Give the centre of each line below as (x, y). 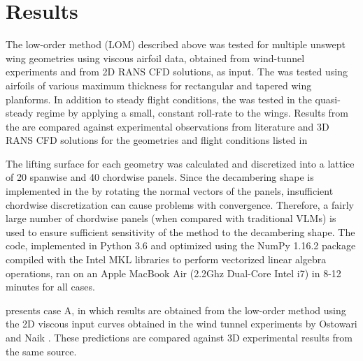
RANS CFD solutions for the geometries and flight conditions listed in (157, 140)
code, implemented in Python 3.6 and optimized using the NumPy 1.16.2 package (181, 245)
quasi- (328, 99)
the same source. (41, 351)
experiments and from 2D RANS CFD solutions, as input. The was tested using (177, 72)
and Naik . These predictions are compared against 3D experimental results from (179, 337)
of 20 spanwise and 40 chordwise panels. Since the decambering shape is (160, 177)
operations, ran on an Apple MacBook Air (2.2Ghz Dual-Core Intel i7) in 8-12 (173, 273)
